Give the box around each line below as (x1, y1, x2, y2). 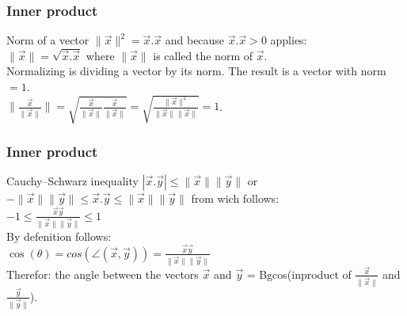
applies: (270, 32, 307, 48)
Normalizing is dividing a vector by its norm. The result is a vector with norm (6, 63, 386, 79)
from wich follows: (191, 190, 280, 207)
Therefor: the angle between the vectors (6, 265, 199, 282)
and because (165, 32, 225, 48)
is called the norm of (153, 47, 253, 63)
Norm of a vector (6, 32, 89, 48)
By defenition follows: (6, 227, 112, 244)
